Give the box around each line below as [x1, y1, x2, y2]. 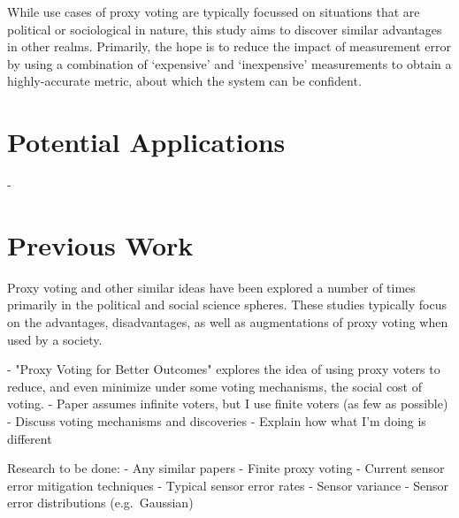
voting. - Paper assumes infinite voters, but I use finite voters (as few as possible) [7, 394, 448, 413]
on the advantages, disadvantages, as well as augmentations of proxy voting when [7, 313, 448, 331]
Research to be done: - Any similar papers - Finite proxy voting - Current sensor [7, 459, 445, 477]
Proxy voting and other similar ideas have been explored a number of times [7, 278, 416, 296]
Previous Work [7, 226, 194, 263]
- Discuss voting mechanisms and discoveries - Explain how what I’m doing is [7, 411, 426, 430]
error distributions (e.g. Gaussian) [7, 493, 194, 512]
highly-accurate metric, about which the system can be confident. [7, 72, 362, 90]
